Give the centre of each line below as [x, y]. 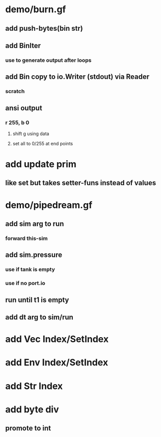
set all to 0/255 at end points [43, 143]
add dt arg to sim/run [39, 317]
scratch [15, 92]
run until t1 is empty [37, 300]
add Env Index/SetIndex [57, 363]
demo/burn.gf [36, 9]
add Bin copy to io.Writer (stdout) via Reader [77, 77]
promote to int [28, 428]
